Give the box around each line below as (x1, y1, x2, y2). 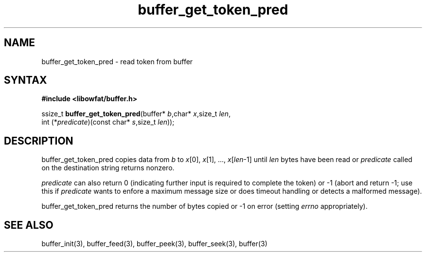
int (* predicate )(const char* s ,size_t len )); (41, 118, 175, 127)
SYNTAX (4, 74, 47, 87)
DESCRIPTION (4, 134, 73, 147)
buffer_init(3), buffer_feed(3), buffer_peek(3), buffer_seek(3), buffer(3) (41, 239, 267, 248)
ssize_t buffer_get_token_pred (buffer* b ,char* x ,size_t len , (41, 110, 231, 118)
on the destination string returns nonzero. (41, 164, 175, 172)
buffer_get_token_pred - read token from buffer (41, 57, 193, 66)
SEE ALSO (4, 219, 53, 231)
